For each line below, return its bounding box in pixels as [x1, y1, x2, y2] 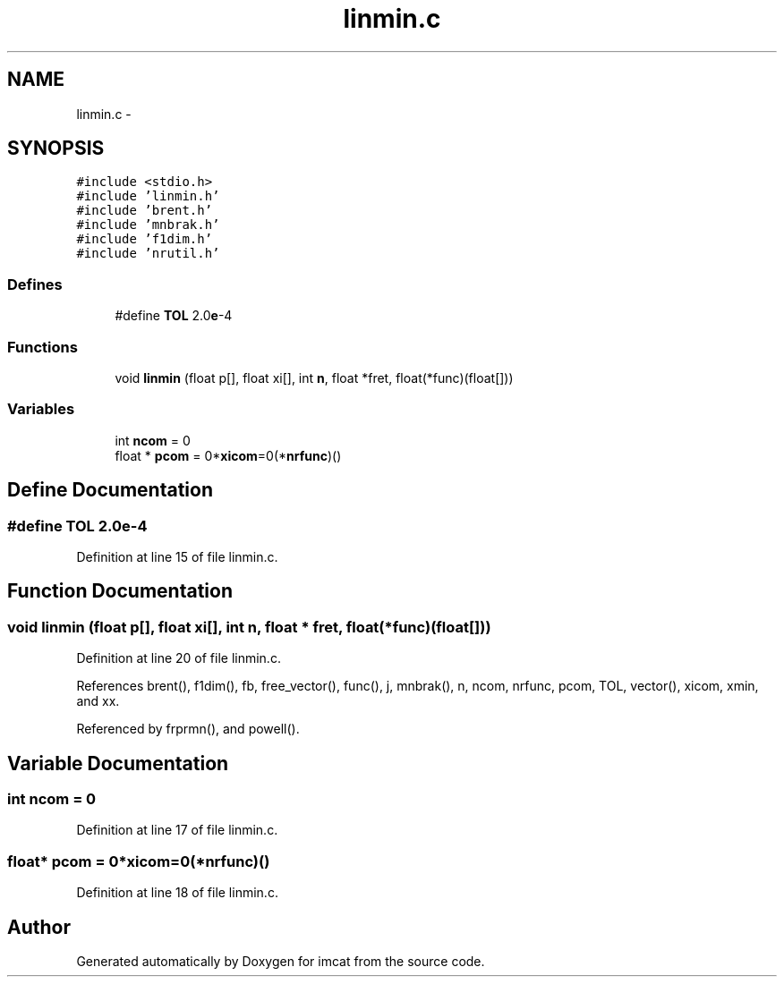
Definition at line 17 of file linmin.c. [76, 822, 278, 838]
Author [7, 915, 71, 938]
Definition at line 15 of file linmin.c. [76, 548, 278, 564]
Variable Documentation [7, 751, 229, 775]
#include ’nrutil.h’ [76, 246, 220, 261]
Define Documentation [7, 479, 213, 502]
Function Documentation [7, 580, 233, 603]
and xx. [76, 693, 120, 709]
